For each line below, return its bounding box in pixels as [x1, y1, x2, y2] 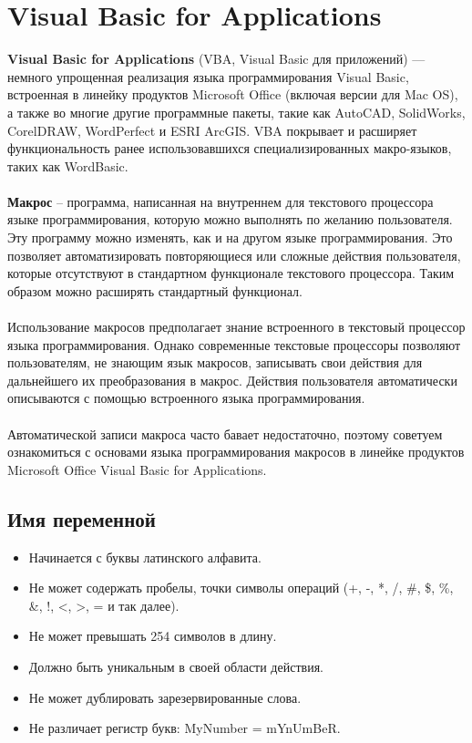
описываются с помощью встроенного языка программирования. [7, 388, 365, 408]
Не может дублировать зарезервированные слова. [28, 687, 302, 707]
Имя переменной [7, 504, 156, 532]
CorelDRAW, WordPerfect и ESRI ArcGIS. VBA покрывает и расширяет [7, 120, 417, 139]
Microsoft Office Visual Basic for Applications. [7, 459, 267, 479]
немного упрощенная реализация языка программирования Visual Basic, [7, 67, 409, 86]
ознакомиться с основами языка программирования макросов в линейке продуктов [7, 442, 465, 461]
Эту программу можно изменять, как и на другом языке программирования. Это [7, 228, 453, 247]
